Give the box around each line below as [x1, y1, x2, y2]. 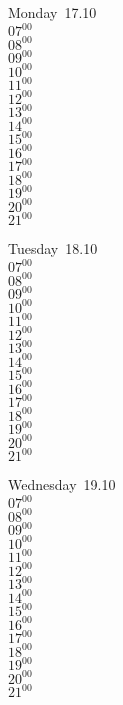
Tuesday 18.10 [8, 238, 98, 259]
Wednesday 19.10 [8, 474, 116, 495]
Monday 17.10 [8, 2, 97, 22]
